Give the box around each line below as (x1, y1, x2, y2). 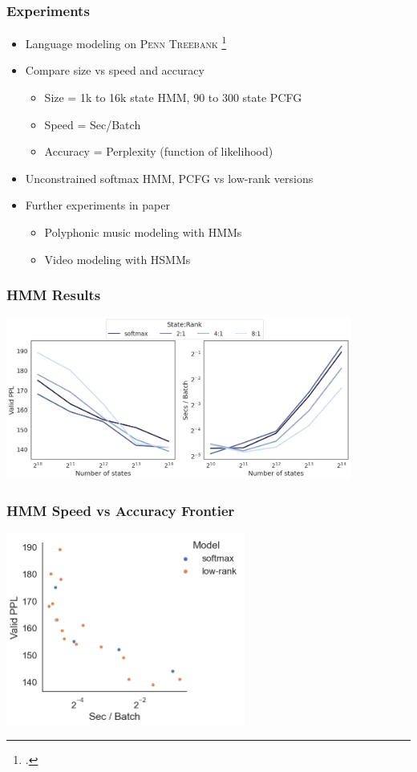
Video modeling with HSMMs (44, 250, 191, 267)
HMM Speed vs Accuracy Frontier (6, 500, 235, 520)
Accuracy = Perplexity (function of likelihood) (44, 143, 273, 160)
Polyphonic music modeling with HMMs (44, 224, 242, 241)
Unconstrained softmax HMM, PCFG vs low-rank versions (25, 169, 314, 186)
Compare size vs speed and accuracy (25, 62, 204, 79)
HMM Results (6, 285, 101, 305)
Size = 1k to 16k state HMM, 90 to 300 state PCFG (44, 89, 302, 106)
